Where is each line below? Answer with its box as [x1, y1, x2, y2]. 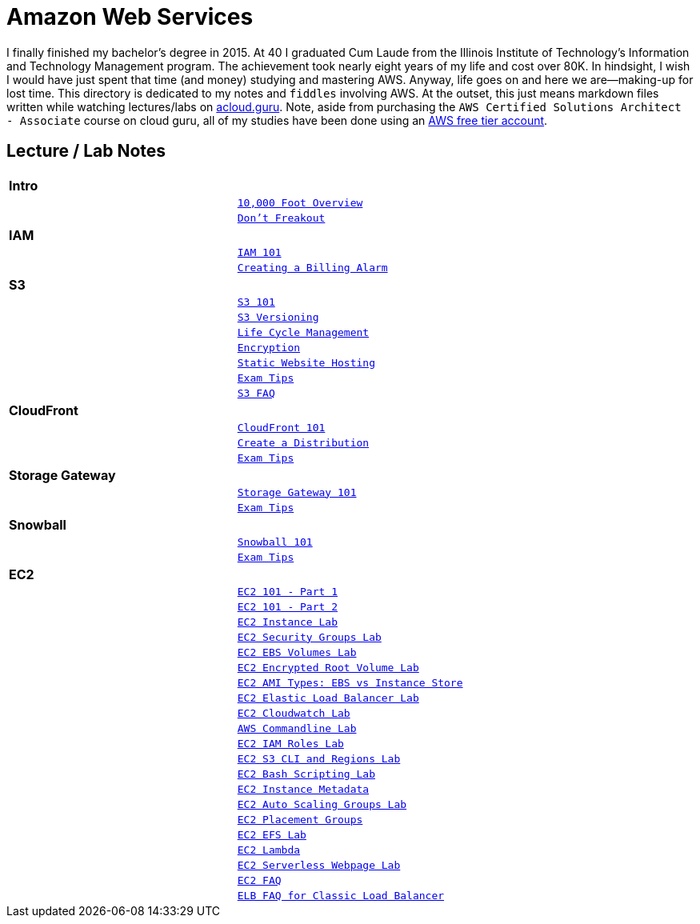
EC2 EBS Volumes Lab [237, 646, 357, 658]
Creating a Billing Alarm [237, 261, 388, 274]
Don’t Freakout [237, 211, 326, 224]
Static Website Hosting [237, 356, 375, 369]
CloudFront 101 [237, 421, 326, 434]
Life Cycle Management [237, 326, 370, 338]
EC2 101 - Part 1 [237, 585, 338, 598]
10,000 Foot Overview [237, 196, 363, 209]
